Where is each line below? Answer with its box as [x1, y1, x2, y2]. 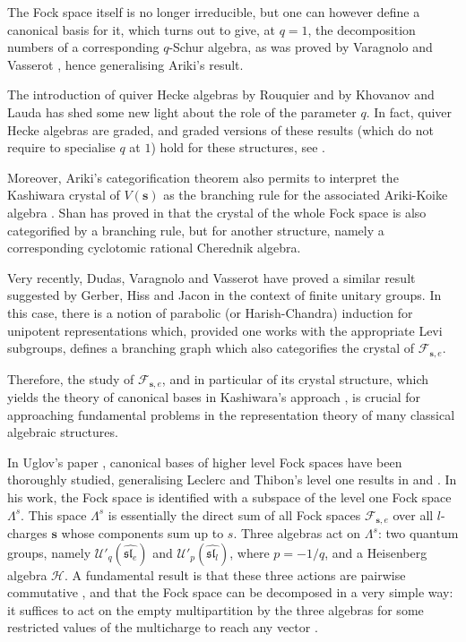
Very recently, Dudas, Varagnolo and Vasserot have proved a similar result [7, 268, 416, 287]
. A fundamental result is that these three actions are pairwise [64, 565, 406, 584]
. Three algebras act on [233, 524, 361, 543]
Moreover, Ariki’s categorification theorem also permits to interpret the [7, 167, 399, 186]
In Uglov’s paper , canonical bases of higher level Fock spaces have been [7, 452, 402, 471]
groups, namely [7, 543, 91, 561]
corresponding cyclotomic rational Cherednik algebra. [7, 238, 301, 257]
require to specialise [7, 138, 116, 157]
